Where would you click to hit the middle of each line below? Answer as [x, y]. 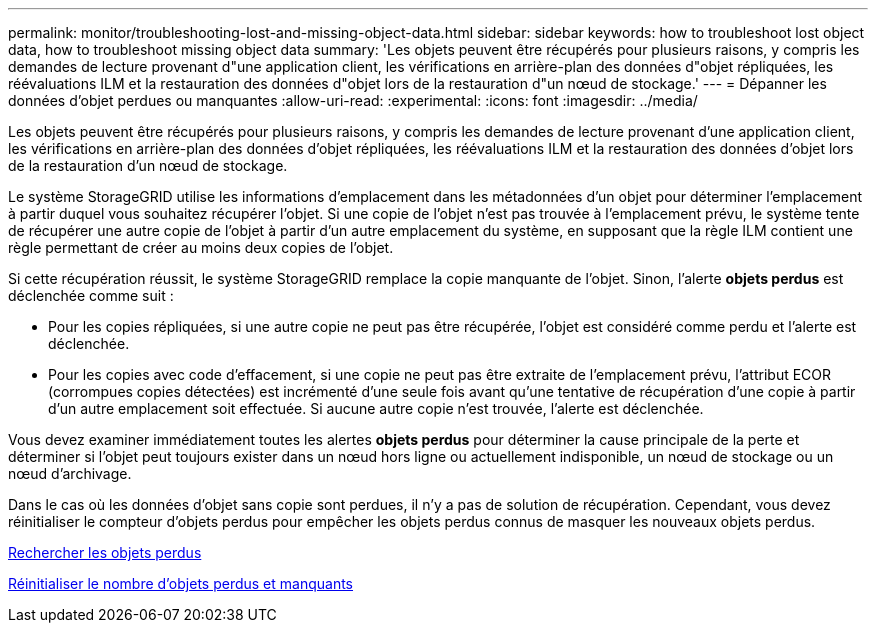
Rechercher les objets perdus [105, 552]
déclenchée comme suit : [91, 295]
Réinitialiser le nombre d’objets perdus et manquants [181, 583]
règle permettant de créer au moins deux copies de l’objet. [201, 247]
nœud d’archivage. [70, 473]
